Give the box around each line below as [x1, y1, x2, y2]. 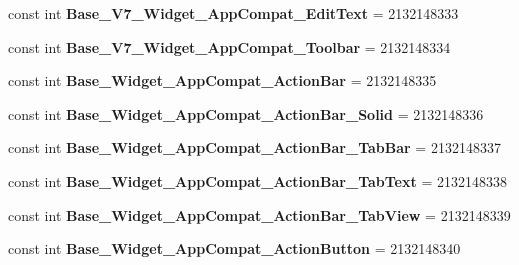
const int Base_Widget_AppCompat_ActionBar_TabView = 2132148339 [8, 204, 511, 225]
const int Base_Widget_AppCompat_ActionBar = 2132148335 [8, 70, 437, 91]
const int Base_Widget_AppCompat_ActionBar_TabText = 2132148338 [8, 170, 507, 191]
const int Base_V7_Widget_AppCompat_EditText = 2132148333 [8, 3, 459, 23]
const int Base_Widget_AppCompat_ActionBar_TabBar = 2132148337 [8, 137, 501, 158]
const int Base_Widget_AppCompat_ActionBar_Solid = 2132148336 [8, 103, 484, 124]
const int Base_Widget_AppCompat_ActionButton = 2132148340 [8, 238, 461, 259]
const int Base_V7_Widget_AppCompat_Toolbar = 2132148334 [8, 36, 451, 57]
